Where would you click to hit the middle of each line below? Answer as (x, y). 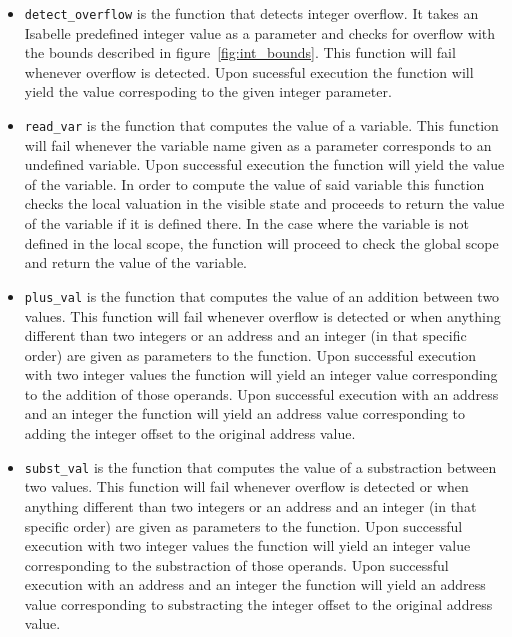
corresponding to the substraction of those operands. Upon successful (236, 564)
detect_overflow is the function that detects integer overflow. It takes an (251, 13)
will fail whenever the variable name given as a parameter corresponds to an (258, 144)
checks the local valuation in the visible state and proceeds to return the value (264, 203)
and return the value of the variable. (135, 262)
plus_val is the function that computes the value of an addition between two (262, 295)
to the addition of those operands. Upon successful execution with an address (261, 393)
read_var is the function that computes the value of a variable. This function (261, 125)
